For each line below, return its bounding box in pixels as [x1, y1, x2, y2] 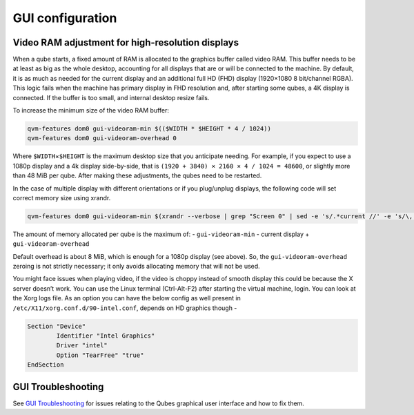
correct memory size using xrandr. [12, 193, 111, 202]
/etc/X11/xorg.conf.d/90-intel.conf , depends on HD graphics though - [12, 304, 237, 312]
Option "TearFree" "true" [56, 351, 144, 359]
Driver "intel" [56, 342, 108, 349]
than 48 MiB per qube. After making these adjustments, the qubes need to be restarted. [12, 171, 262, 180]
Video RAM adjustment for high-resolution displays [12, 37, 239, 48]
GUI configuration [12, 10, 117, 26]
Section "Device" [27, 322, 86, 330]
